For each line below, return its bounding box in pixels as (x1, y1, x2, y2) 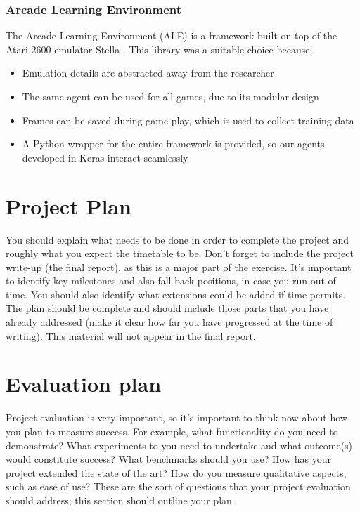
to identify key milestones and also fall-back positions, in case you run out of (6, 273, 336, 288)
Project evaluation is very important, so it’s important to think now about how (6, 410, 347, 425)
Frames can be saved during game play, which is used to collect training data (22, 112, 354, 127)
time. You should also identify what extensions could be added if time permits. (6, 287, 346, 301)
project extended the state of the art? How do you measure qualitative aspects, (6, 465, 347, 480)
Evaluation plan (6, 369, 162, 398)
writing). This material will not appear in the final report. (6, 328, 256, 343)
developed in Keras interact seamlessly (22, 150, 188, 164)
